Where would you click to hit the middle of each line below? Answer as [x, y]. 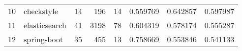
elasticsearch [45, 25]
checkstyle [41, 11]
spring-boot [44, 39]
